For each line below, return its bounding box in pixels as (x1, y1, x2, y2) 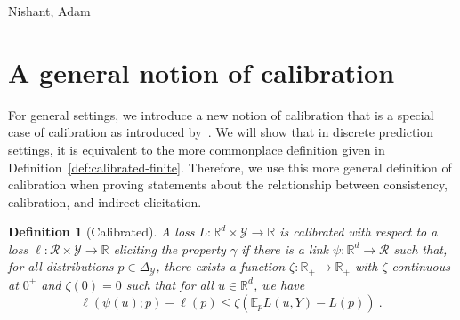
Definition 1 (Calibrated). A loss (8, 222, 195, 241)
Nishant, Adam (8, 2, 91, 20)
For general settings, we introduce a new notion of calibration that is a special (8, 105, 434, 124)
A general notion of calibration (8, 53, 395, 90)
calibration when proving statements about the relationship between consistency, (8, 175, 448, 194)
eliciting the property (113, 239, 226, 258)
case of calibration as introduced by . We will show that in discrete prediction (8, 123, 434, 141)
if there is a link (241, 239, 329, 258)
